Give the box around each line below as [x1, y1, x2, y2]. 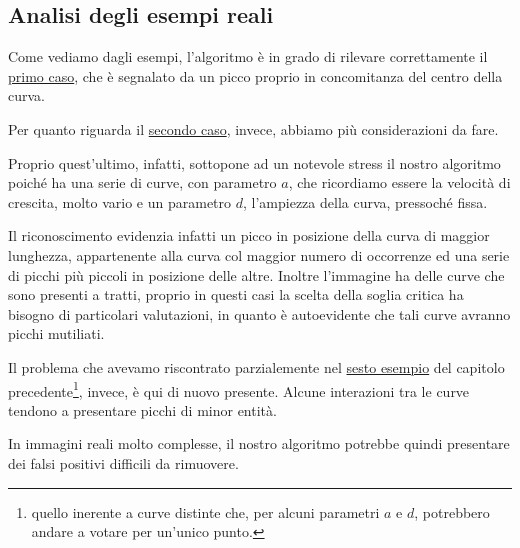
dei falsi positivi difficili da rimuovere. [8, 452, 239, 473]
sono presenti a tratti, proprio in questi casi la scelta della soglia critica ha [8, 284, 464, 305]
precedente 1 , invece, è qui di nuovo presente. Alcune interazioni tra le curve [8, 377, 470, 401]
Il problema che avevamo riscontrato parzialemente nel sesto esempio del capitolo [8, 356, 505, 377]
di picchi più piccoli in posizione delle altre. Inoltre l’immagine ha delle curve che [8, 264, 505, 285]
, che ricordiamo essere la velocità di [288, 172, 511, 193]
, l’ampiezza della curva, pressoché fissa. [243, 191, 488, 212]
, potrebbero [414, 501, 490, 522]
